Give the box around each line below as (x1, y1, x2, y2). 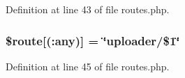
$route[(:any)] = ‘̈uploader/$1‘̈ (6, 31, 180, 49)
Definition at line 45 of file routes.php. (6, 58, 170, 73)
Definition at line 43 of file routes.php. (6, 2, 170, 16)
